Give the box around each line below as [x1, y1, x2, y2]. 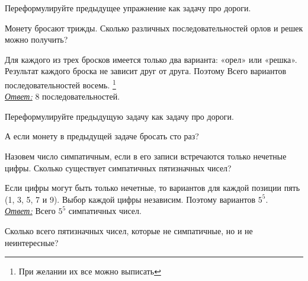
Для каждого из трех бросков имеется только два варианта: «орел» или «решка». [5, 53, 297, 65]
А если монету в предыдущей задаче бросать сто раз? [5, 130, 199, 142]
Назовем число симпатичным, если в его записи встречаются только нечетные [5, 150, 287, 162]
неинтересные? [5, 236, 59, 248]
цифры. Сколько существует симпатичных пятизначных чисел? [5, 161, 232, 174]
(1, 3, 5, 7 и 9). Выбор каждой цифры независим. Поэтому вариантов [5, 193, 256, 205]
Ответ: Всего [5, 205, 56, 217]
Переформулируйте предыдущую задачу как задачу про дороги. [5, 110, 234, 122]
